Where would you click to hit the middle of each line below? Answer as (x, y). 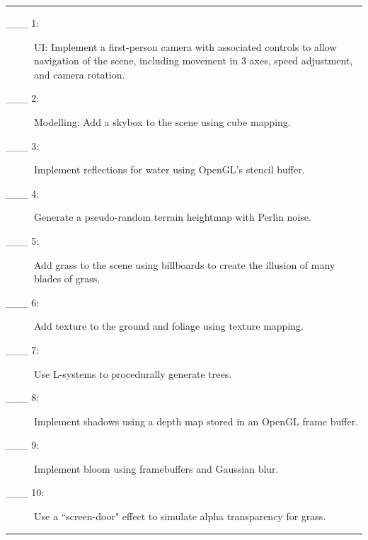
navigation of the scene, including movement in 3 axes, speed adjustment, (194, 61)
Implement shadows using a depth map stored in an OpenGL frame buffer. (196, 421)
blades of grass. (67, 278)
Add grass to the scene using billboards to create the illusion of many (185, 264)
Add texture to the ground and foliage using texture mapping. (169, 326)
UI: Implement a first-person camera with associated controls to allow (185, 46)
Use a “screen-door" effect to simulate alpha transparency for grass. (180, 516)
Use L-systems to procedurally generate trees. (133, 373)
